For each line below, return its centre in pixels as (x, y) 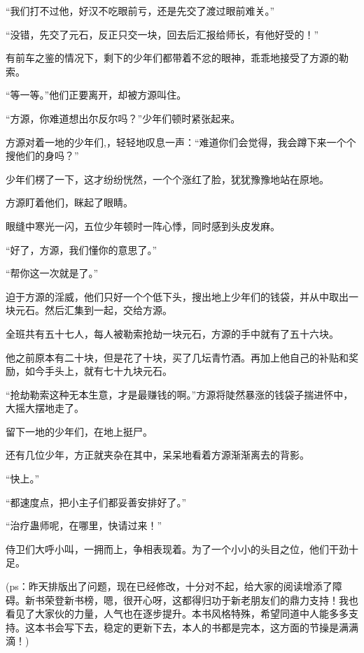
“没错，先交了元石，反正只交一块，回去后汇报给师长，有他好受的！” (162, 34)
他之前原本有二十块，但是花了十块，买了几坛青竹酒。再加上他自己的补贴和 (177, 357)
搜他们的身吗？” (42, 156)
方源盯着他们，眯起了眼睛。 (69, 202)
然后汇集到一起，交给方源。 (108, 310)
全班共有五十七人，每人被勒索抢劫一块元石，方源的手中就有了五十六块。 (172, 333)
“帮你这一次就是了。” (52, 273)
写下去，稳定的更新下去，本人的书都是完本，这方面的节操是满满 (211, 627)
